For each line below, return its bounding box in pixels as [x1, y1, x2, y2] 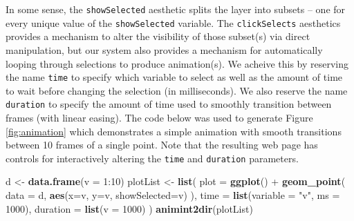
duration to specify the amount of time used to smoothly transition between [6, 97, 332, 111]
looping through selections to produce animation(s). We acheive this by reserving [6, 56, 349, 70]
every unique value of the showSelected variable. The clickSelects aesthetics [6, 15, 341, 30]
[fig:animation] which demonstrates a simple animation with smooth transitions [6, 124, 342, 138]
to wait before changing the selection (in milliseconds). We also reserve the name [6, 83, 348, 97]
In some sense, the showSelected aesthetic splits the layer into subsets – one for [6, 2, 346, 16]
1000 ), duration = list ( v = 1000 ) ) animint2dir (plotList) [6, 201, 253, 215]
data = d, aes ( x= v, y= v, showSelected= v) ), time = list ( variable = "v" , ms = [6, 188, 340, 202]
